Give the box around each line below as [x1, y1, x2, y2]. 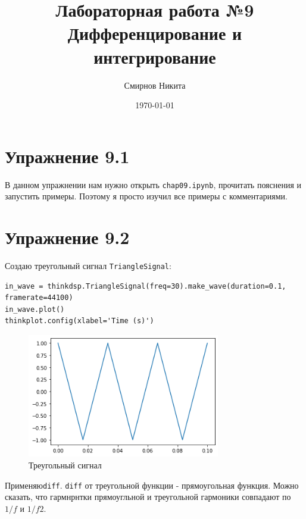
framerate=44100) [5, 293, 73, 302]
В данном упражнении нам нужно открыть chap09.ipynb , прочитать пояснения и [5, 178, 302, 190]
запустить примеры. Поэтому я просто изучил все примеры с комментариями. [5, 190, 288, 202]
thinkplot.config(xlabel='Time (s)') [5, 317, 154, 326]
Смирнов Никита [124, 79, 186, 91]
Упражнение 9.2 [5, 225, 130, 249]
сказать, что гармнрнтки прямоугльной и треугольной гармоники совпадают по [5, 490, 291, 503]
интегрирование [93, 44, 216, 68]
